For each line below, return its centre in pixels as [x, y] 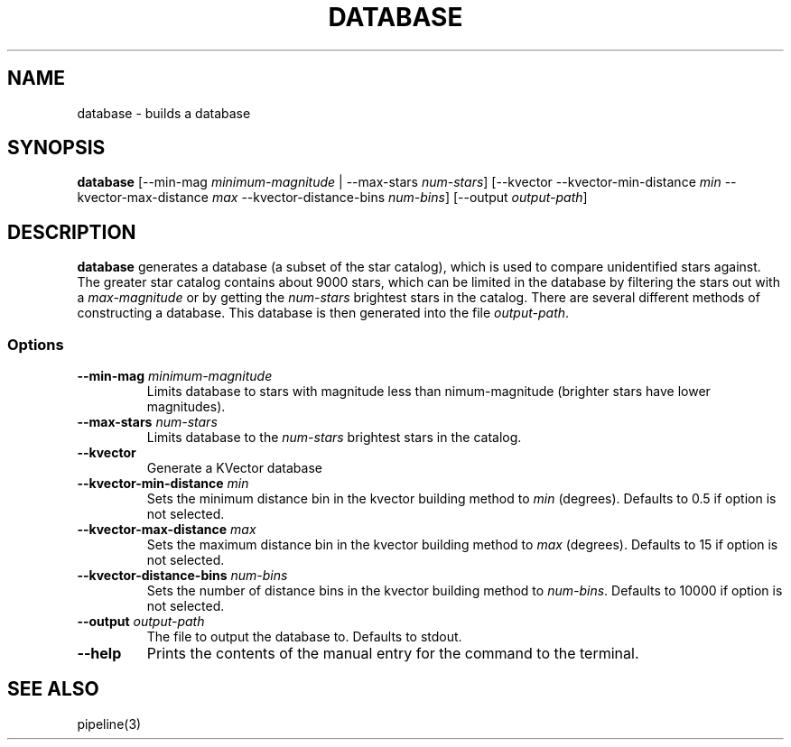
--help [99, 654]
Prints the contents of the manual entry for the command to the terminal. [393, 654]
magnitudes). [186, 407]
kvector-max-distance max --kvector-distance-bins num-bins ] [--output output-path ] [332, 198]
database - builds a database [164, 113]
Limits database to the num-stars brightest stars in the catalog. [334, 438]
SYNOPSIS [56, 148]
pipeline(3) [109, 724]
